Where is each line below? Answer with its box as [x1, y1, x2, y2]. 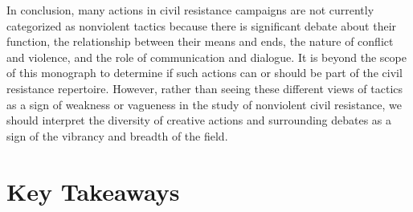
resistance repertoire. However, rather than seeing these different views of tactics [6, 79, 403, 96]
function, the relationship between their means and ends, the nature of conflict [6, 33, 394, 50]
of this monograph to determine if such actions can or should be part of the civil [6, 64, 403, 81]
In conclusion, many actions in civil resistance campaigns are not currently [6, 2, 374, 18]
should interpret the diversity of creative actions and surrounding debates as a [6, 112, 392, 128]
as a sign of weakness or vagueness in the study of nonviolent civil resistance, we [6, 96, 402, 112]
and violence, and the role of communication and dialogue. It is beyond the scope [6, 48, 407, 65]
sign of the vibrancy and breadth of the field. [6, 127, 228, 144]
